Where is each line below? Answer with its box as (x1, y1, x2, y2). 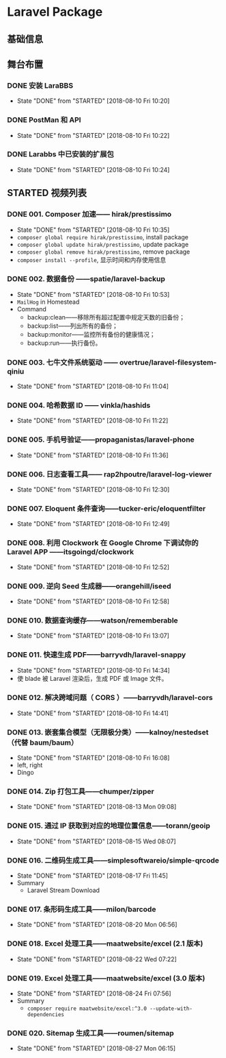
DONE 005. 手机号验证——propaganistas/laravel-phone (7, 435, 195, 444)
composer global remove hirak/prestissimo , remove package (16, 248, 190, 256)
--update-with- (149, 1005, 193, 1012)
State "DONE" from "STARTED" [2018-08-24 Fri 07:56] (16, 989, 172, 998)
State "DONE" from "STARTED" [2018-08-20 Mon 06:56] (16, 920, 178, 929)
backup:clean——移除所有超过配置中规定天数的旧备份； (27, 313, 186, 321)
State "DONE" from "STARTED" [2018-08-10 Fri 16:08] (16, 754, 170, 762)
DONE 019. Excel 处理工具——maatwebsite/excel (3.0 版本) (7, 973, 206, 983)
